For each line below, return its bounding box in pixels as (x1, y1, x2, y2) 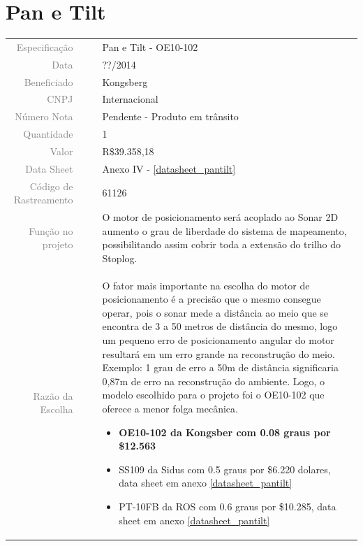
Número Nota (15, 109, 73, 124)
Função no (29, 223, 73, 238)
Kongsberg (102, 74, 148, 89)
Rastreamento (13, 192, 73, 207)
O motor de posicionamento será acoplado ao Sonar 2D (102, 210, 339, 224)
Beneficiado (24, 74, 73, 89)
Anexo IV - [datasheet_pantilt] (102, 161, 236, 175)
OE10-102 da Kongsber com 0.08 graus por (119, 424, 331, 439)
